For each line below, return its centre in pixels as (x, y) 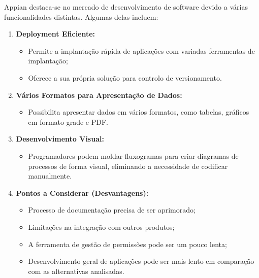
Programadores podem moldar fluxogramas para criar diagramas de (133, 155)
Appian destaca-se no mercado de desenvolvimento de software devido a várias (126, 7)
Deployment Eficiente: (56, 34)
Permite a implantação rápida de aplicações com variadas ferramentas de (141, 50)
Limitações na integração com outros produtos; (101, 227)
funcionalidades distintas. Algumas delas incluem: (81, 16)
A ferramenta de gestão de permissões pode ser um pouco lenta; (127, 244)
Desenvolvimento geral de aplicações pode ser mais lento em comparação (141, 261)
